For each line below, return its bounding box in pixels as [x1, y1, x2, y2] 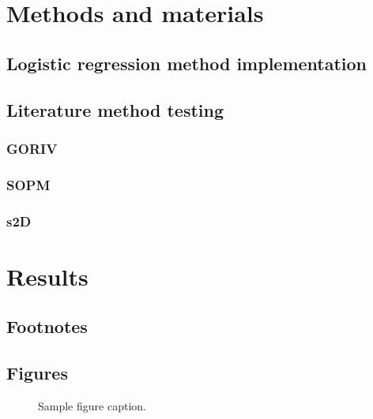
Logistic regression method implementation [6, 51, 367, 75]
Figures [6, 361, 68, 385]
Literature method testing [6, 97, 224, 122]
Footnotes [6, 314, 88, 339]
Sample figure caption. [38, 397, 146, 413]
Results [6, 260, 89, 292]
